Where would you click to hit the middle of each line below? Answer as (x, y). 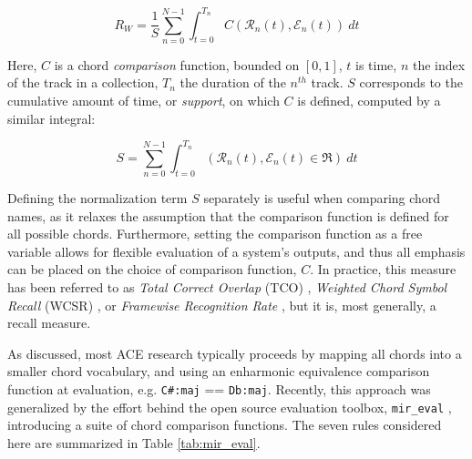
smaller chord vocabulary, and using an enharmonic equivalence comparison (219, 371)
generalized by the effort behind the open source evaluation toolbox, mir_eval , (230, 407)
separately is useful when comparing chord (322, 198)
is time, (376, 64)
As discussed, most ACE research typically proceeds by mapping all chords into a (235, 353)
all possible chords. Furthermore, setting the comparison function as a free (215, 234)
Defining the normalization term (97, 198)
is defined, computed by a (369, 101)
